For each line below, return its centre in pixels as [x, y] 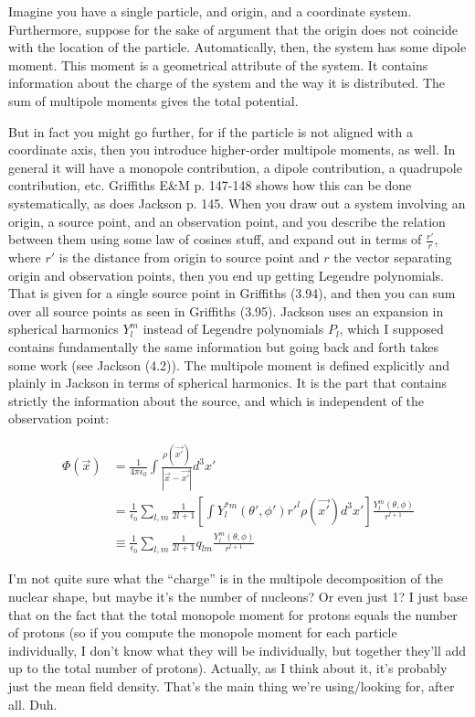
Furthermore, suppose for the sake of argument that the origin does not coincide [233, 29]
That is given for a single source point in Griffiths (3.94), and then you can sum [232, 293]
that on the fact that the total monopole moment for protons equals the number [233, 614]
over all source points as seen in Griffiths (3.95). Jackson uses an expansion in [226, 310]
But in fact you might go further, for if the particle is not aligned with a [211, 131]
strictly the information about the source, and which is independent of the [216, 400]
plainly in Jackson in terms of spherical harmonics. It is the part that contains [227, 383]
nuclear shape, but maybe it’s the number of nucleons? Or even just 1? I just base [238, 596]
